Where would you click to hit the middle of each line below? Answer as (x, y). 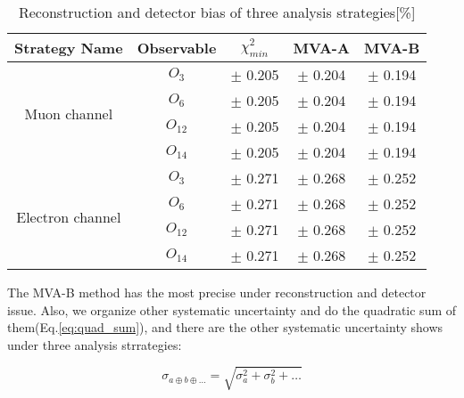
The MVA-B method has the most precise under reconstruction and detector (217, 292)
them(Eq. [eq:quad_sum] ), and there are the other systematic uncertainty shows (225, 327)
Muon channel (69, 113)
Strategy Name (69, 48)
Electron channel (69, 216)
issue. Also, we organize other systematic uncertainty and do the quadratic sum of (232, 309)
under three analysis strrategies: (95, 344)
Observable (177, 48)
